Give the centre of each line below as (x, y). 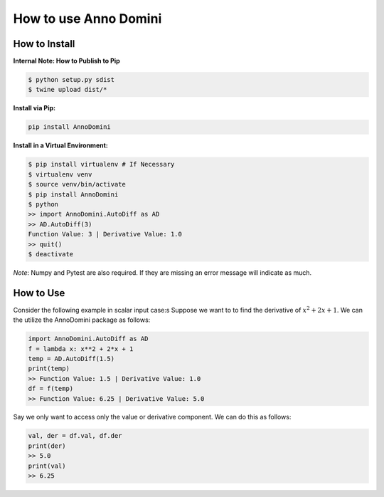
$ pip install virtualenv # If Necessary (101, 164)
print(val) (47, 466)
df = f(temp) (51, 389)
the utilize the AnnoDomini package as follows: (82, 320)
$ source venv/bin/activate (77, 184)
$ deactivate (51, 254)
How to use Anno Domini (87, 19)
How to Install (44, 44)
